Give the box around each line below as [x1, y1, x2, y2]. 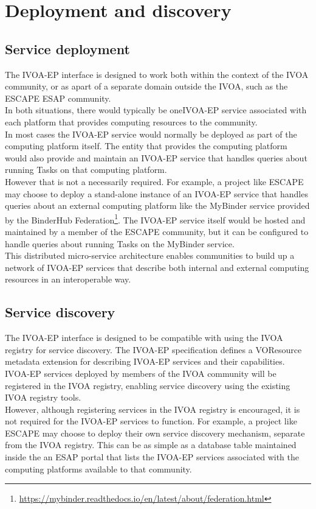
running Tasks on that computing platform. [5, 163, 167, 176]
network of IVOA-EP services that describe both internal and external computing [5, 261, 309, 273]
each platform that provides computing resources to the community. [5, 115, 258, 128]
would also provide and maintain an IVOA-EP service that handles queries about [5, 151, 307, 164]
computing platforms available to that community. [5, 462, 192, 475]
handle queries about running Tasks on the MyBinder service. [5, 237, 235, 250]
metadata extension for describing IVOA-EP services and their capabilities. [5, 355, 285, 368]
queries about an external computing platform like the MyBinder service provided [5, 199, 310, 212]
